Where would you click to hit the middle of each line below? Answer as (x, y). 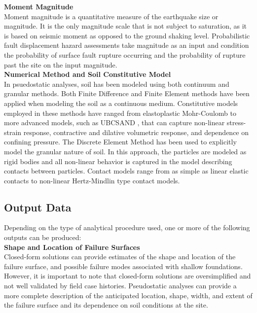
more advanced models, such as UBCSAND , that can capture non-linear (114, 122)
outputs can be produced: (43, 237)
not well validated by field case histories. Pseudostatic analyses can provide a (120, 286)
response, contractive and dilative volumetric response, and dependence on (136, 132)
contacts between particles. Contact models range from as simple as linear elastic (126, 171)
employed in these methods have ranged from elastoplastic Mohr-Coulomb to (120, 113)
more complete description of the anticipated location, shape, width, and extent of (128, 295)
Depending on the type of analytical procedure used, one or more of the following (127, 227)
